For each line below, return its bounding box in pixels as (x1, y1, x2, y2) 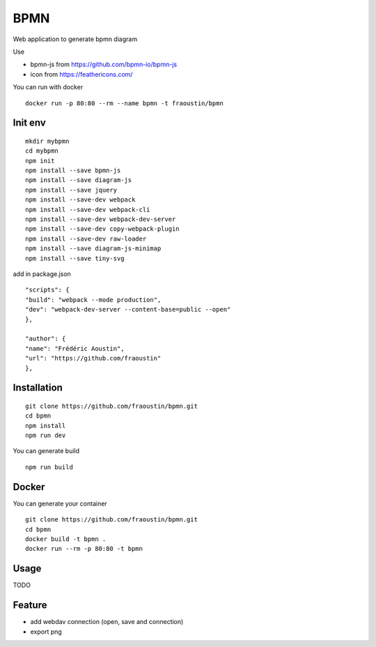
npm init (25, 157, 55, 165)
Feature (13, 600, 47, 611)
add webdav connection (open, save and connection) (30, 618, 184, 626)
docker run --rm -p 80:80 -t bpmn (25, 545, 143, 553)
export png (30, 627, 62, 636)
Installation (13, 382, 63, 394)
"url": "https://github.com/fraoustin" (25, 354, 162, 363)
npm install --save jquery (25, 185, 118, 194)
